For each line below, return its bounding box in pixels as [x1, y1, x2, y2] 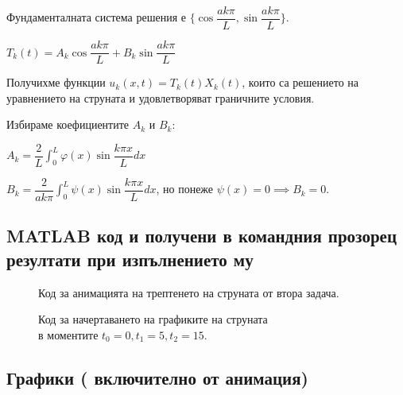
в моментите [38, 326, 99, 343]
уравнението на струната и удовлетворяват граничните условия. [6, 89, 315, 106]
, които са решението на [242, 74, 359, 91]
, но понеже [156, 180, 214, 197]
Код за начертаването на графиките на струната [38, 311, 268, 327]
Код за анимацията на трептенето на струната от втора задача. [38, 284, 339, 300]
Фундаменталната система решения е [6, 9, 186, 25]
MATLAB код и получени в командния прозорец [6, 223, 397, 248]
